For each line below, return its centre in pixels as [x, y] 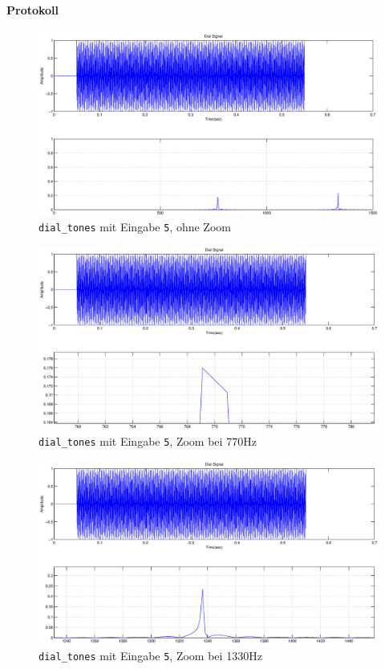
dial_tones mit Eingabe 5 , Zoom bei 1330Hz [150, 655]
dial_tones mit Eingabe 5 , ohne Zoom [135, 227]
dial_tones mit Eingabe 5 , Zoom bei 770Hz [148, 441]
